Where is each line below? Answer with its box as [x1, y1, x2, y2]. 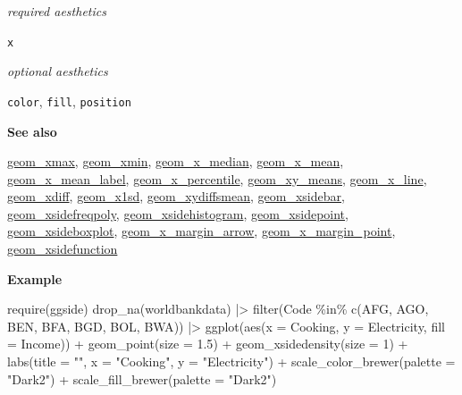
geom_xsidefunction [7, 240, 118, 258]
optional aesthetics [7, 62, 108, 80]
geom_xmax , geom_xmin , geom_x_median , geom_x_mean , [7, 152, 344, 171]
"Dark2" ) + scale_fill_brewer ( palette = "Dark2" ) [7, 369, 277, 388]
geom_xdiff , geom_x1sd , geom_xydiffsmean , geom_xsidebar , [7, 187, 345, 206]
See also [7, 122, 57, 140]
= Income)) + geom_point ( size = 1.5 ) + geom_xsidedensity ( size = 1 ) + [7, 334, 408, 353]
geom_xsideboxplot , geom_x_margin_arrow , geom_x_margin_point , [7, 222, 396, 240]
